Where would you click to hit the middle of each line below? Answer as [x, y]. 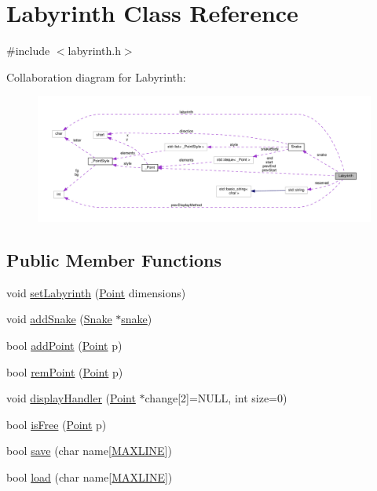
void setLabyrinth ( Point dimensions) [96, 292]
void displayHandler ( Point [71, 398]
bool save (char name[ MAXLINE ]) [89, 451]
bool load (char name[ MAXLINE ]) [90, 476]
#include [28, 51]
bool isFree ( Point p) [57, 424]
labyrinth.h [94, 51]
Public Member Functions [114, 259]
